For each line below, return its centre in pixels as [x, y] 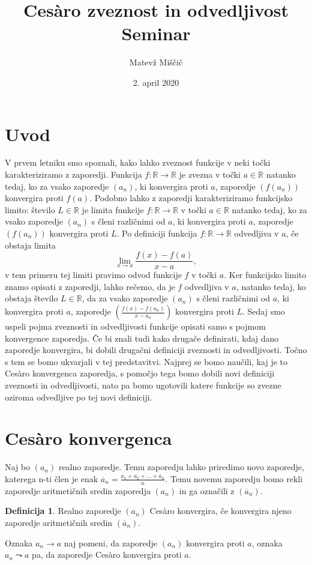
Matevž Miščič [156, 62]
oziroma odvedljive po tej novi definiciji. [79, 397]
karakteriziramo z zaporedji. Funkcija [73, 174]
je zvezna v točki [210, 174]
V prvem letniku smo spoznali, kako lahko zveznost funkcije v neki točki [138, 162]
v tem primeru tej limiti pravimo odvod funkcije [93, 275]
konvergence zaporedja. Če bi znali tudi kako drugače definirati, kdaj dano [142, 338]
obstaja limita [30, 245]
